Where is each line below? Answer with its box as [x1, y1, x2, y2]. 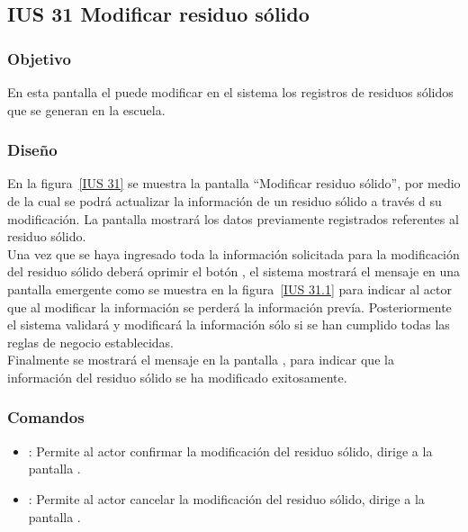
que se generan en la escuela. [7, 100, 166, 119]
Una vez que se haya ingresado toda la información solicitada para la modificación [7, 244, 460, 263]
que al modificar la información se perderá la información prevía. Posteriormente [7, 297, 452, 316]
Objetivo [7, 47, 71, 69]
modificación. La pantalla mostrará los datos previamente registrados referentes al [7, 209, 459, 228]
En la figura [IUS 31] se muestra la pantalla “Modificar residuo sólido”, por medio [7, 174, 461, 193]
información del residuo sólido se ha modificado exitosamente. [7, 367, 347, 386]
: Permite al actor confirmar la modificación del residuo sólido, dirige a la [28, 441, 433, 460]
